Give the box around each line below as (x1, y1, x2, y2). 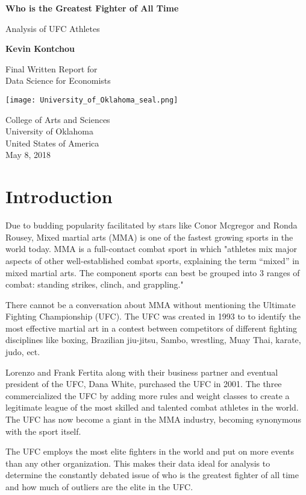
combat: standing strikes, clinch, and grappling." (5, 278, 184, 291)
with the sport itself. (5, 424, 81, 437)
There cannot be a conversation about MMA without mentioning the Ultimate (5, 298, 296, 311)
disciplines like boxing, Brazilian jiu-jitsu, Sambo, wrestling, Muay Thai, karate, (5, 333, 301, 346)
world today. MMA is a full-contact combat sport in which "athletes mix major (5, 242, 297, 255)
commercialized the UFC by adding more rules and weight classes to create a (5, 389, 290, 402)
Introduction (5, 184, 113, 209)
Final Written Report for (5, 62, 98, 75)
